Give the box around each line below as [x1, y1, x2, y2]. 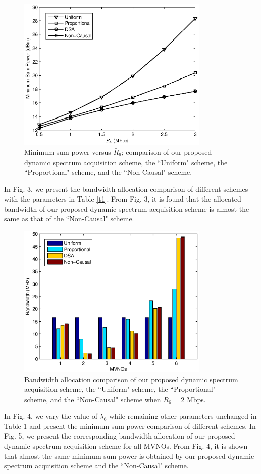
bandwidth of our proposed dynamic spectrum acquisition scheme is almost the [4, 203, 249, 214]
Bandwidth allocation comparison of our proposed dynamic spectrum [24, 374, 238, 384]
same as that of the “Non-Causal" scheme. [4, 213, 134, 224]
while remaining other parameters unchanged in [109, 411, 257, 421]
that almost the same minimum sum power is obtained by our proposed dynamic [4, 450, 254, 461]
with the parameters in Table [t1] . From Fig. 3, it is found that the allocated [4, 193, 241, 204]
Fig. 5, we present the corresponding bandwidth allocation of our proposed [4, 430, 235, 441]
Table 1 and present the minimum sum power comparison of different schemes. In [4, 420, 256, 431]
